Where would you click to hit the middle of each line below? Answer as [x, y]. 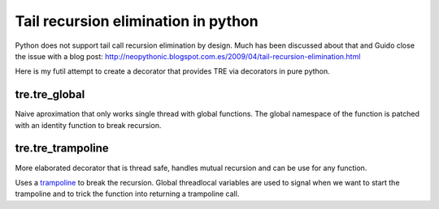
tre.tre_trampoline [62, 149]
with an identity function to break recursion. [88, 125]
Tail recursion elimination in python [137, 21]
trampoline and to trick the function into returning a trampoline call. [127, 194]
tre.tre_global [50, 94]
